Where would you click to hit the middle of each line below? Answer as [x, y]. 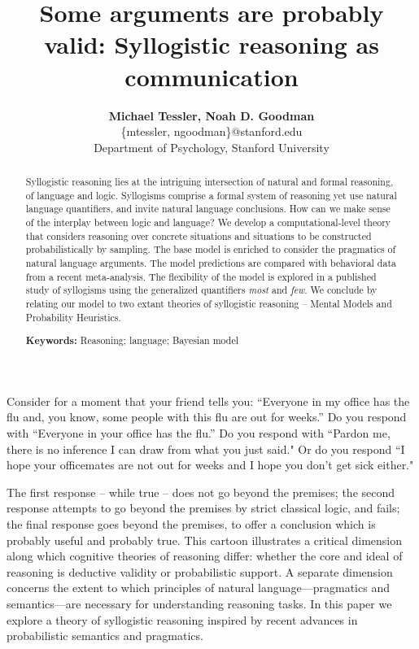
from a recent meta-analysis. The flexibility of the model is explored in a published [201, 276]
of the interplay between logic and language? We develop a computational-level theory [208, 222]
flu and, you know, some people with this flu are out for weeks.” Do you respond [207, 417]
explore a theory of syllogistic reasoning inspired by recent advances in [182, 619]
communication [212, 76]
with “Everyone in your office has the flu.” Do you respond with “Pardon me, [199, 433]
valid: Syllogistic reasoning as [212, 44]
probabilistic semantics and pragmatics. [105, 636]
